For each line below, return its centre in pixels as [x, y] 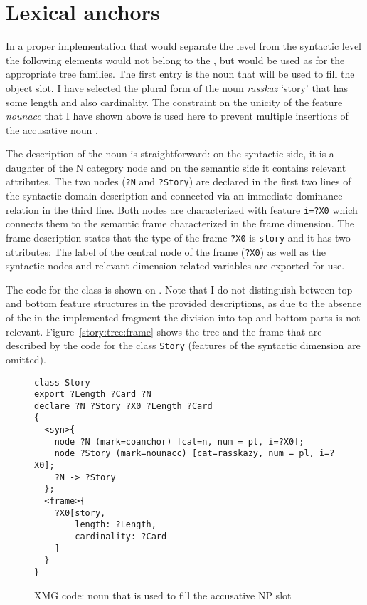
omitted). [26, 359]
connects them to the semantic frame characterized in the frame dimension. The [180, 223]
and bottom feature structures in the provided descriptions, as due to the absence [183, 303]
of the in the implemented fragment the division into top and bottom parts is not [183, 317]
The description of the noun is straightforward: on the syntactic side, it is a [170, 154]
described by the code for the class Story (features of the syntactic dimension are [183, 345]
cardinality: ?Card [121, 537]
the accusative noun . [52, 129]
